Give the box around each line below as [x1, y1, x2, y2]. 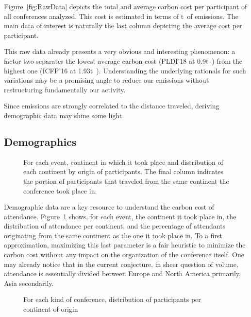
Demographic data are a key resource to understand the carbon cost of [4, 202, 215, 212]
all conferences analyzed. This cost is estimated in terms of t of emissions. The [4, 11, 238, 21]
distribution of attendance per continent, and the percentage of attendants [4, 221, 226, 231]
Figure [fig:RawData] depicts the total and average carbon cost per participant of [4, 1, 247, 11]
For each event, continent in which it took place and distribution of [23, 157, 223, 167]
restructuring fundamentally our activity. [4, 84, 126, 94]
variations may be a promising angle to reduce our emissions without [4, 75, 209, 85]
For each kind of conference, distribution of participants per [23, 294, 201, 304]
